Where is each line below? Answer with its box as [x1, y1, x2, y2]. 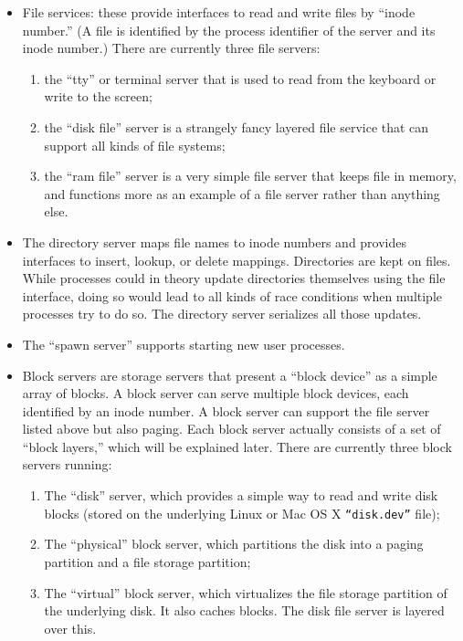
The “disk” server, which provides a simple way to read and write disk [44, 486, 438, 505]
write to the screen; [44, 87, 153, 106]
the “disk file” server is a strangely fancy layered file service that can [44, 117, 429, 136]
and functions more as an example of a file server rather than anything [44, 184, 440, 203]
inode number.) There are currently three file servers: [22, 38, 321, 58]
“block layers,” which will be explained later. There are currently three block [22, 436, 452, 456]
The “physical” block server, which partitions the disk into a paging [44, 534, 424, 553]
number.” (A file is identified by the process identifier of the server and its [22, 20, 436, 39]
